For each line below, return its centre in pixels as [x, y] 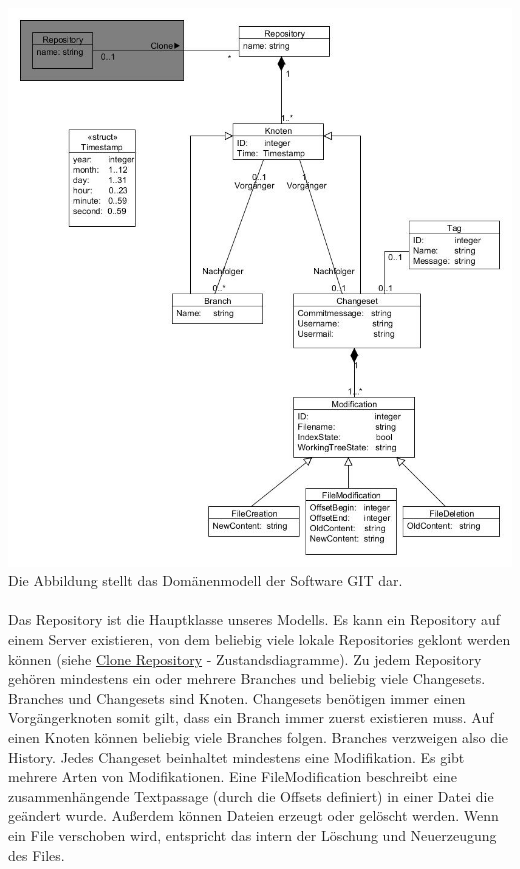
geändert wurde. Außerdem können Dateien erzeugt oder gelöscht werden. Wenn [253, 815]
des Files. [36, 854]
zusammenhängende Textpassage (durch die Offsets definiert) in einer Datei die [251, 795]
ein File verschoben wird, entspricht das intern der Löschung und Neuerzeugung [252, 834]
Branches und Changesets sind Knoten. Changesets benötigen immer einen [237, 697]
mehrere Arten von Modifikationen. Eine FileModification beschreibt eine [233, 776]
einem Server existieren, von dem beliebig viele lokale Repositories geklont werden [259, 639]
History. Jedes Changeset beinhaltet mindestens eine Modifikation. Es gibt [236, 756]
